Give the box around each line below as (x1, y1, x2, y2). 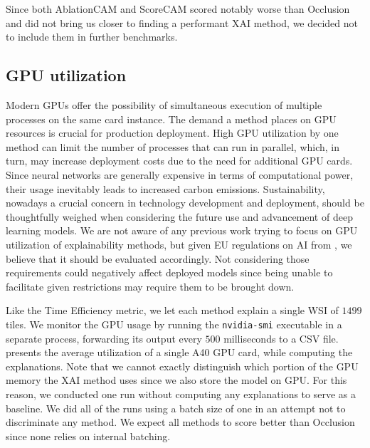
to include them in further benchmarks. (6, 29, 178, 44)
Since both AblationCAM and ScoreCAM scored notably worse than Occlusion (6, 1, 350, 16)
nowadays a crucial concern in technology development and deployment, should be (6, 195, 364, 210)
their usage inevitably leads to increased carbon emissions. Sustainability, (6, 181, 325, 196)
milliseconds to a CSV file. (223, 330, 339, 345)
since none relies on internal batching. (6, 428, 171, 443)
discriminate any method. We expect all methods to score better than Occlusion (6, 415, 355, 429)
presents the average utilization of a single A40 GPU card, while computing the (6, 345, 353, 360)
